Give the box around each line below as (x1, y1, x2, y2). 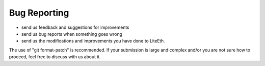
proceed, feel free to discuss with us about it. (9, 54, 101, 60)
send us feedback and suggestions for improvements (21, 24, 130, 30)
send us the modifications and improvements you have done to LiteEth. (21, 38, 165, 44)
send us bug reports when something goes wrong (21, 31, 123, 37)
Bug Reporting (9, 7, 69, 18)
